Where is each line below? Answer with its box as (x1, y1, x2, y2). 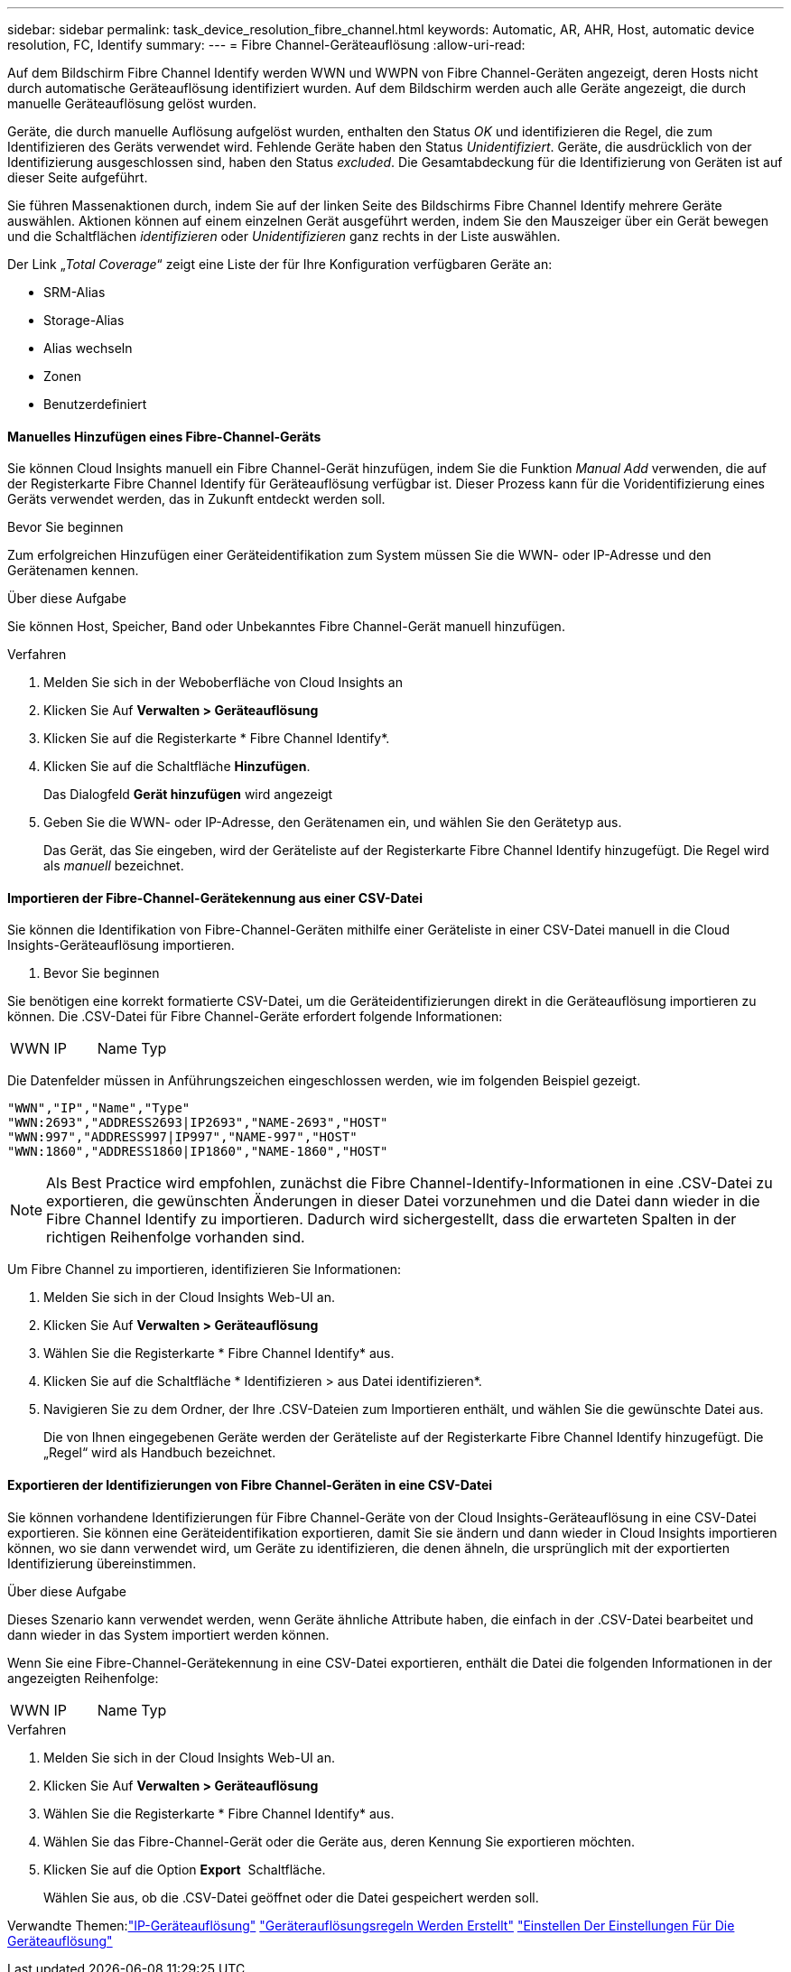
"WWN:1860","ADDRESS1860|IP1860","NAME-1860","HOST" (7, 1144, 388, 1159)
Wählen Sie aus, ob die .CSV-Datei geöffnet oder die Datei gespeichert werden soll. (43, 1889, 539, 1905)
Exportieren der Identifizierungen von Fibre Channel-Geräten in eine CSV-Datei (7, 1477, 493, 1493)
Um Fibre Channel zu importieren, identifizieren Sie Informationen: (7, 1261, 402, 1278)
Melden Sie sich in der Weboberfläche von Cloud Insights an (43, 674, 403, 691)
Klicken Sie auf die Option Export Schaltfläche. (43, 1861, 326, 1877)
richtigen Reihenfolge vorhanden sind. (46, 1228, 305, 1247)
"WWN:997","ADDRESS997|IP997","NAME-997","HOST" (7, 1130, 358, 1145)
